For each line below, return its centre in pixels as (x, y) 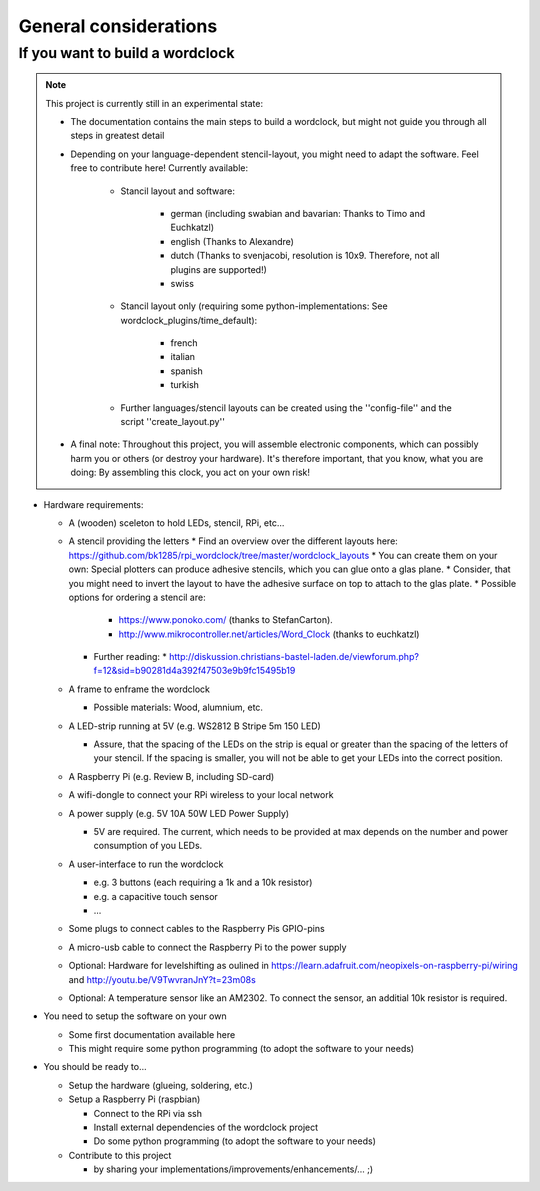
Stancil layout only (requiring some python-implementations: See (254, 306)
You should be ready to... (95, 1067)
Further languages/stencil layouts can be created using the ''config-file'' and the (286, 407)
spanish (187, 371)
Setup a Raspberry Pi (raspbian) (134, 1099)
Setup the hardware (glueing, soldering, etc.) (161, 1085)
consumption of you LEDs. (148, 846)
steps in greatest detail (117, 136)
